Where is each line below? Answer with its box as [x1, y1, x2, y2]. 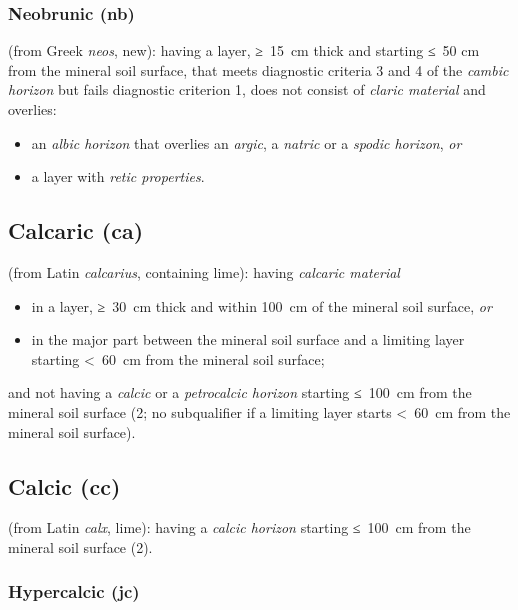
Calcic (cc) [8, 470, 121, 501]
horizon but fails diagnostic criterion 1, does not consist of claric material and [8, 79, 486, 100]
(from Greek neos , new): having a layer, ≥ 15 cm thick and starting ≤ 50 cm [8, 40, 480, 61]
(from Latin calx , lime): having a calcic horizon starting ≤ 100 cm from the [8, 517, 471, 538]
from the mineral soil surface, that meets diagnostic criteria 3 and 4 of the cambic [8, 59, 509, 80]
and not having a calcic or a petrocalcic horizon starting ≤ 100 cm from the [8, 382, 472, 403]
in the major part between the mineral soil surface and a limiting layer [31, 329, 465, 350]
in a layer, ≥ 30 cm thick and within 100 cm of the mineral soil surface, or [31, 295, 492, 316]
